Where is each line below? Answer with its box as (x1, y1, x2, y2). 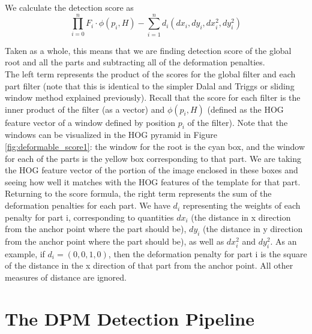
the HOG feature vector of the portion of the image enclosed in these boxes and (5, 164, 298, 176)
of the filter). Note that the (187, 116, 288, 128)
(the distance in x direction (191, 210, 291, 223)
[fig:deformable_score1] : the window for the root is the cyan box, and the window (5, 140, 305, 153)
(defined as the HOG (207, 103, 284, 115)
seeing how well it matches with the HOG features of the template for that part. (5, 175, 301, 188)
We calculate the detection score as (5, 1, 134, 13)
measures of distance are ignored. (5, 271, 127, 284)
